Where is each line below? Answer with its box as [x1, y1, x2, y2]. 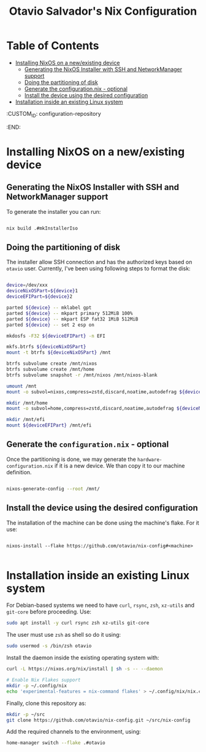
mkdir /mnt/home [6, 400, 48, 406]
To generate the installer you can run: [6, 208, 101, 215]
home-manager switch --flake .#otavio [6, 740, 105, 746]
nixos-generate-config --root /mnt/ [6, 485, 100, 492]
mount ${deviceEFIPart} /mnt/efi [6, 422, 92, 428]
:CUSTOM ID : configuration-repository [6, 110, 101, 119]
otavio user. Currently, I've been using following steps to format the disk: [6, 265, 191, 272]
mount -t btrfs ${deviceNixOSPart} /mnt [6, 349, 112, 356]
